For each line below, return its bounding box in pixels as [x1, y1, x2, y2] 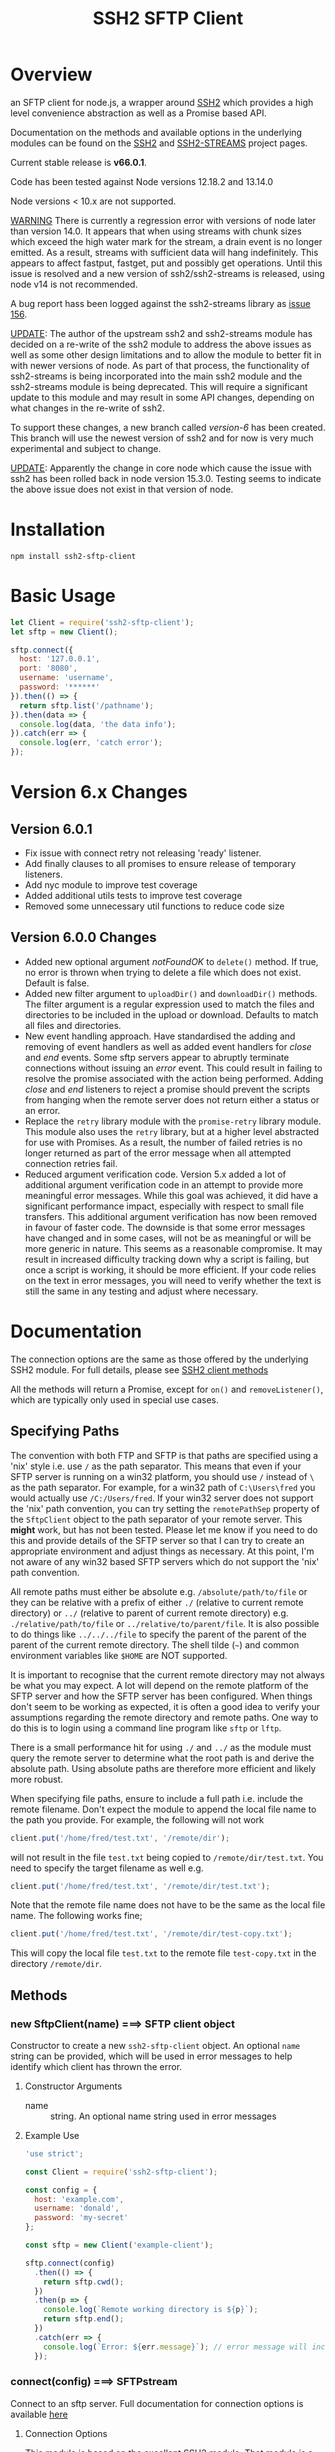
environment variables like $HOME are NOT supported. [10, 1649, 228, 1661]
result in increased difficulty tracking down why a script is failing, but [24, 1253, 310, 1265]
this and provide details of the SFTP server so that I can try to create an [10, 1534, 305, 1546]
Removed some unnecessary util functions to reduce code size [24, 900, 285, 912]
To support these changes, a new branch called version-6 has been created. [10, 421, 326, 433]
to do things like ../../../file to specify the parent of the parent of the [10, 1628, 307, 1640]
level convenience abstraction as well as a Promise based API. [10, 107, 267, 119]
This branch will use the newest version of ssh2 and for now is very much [10, 432, 314, 444]
